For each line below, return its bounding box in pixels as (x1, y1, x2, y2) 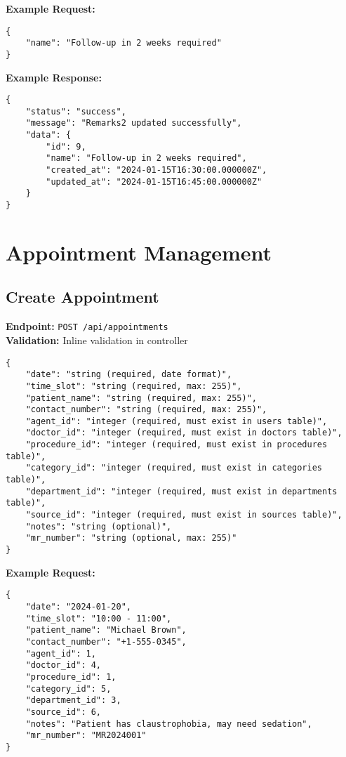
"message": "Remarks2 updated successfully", (25, 118, 242, 129)
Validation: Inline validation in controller (6, 332, 188, 347)
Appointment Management (6, 237, 272, 266)
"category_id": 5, (25, 683, 112, 694)
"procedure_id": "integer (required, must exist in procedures (25, 440, 328, 450)
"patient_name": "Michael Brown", (25, 625, 187, 636)
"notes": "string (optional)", (25, 521, 172, 532)
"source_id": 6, (25, 706, 102, 717)
